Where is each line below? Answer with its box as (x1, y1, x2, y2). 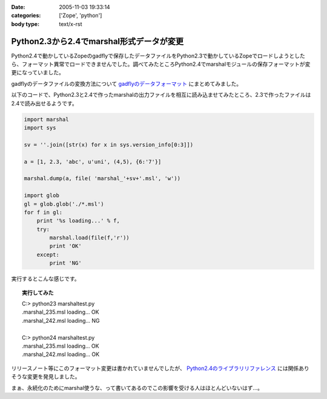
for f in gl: (24, 209, 63, 216)
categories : (11, 12, 41, 19)
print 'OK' (49, 242, 82, 250)
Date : (11, 4, 25, 10)
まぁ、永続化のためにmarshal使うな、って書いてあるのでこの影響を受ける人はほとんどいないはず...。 (11, 384, 263, 391)
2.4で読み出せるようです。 (11, 100, 78, 107)
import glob (24, 192, 60, 199)
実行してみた (22, 289, 54, 296)
